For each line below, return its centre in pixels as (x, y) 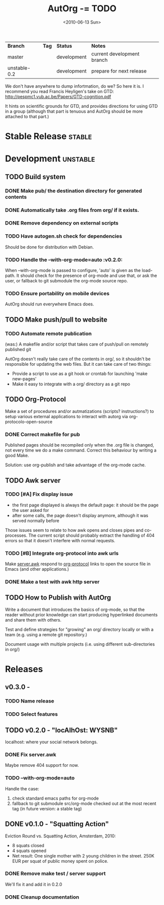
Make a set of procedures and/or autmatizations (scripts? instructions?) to (80, 411)
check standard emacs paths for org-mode (55, 798)
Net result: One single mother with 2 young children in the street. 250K (83, 855)
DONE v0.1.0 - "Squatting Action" (57, 824)
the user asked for (31, 510)
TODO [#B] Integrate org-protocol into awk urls (62, 553)
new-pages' (24, 379)
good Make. (17, 455)
